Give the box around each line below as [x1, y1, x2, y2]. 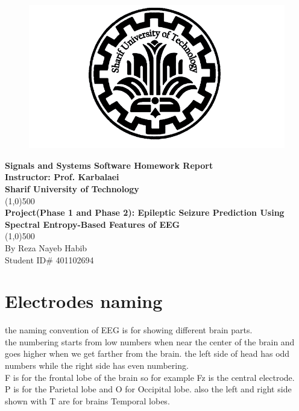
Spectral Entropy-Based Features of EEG [5, 218, 180, 230]
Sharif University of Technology [5, 182, 139, 195]
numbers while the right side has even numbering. [5, 359, 189, 372]
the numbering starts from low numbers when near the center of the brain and [5, 335, 295, 348]
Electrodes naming [5, 289, 163, 313]
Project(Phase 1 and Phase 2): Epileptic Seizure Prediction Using [5, 206, 285, 219]
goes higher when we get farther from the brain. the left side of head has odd [5, 347, 290, 360]
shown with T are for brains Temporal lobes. [5, 394, 170, 407]
